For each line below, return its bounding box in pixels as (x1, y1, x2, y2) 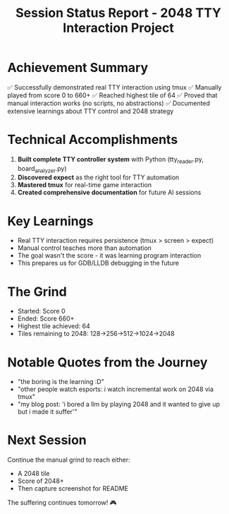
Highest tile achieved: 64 (17, 322, 90, 330)
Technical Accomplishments (7, 132, 178, 148)
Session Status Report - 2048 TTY (15, 5, 222, 21)
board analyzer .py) (17, 164, 67, 174)
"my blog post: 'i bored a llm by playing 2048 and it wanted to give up (17, 400, 221, 409)
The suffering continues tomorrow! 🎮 (7, 498, 117, 507)
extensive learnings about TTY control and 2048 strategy (7, 107, 174, 115)
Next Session (7, 432, 87, 448)
